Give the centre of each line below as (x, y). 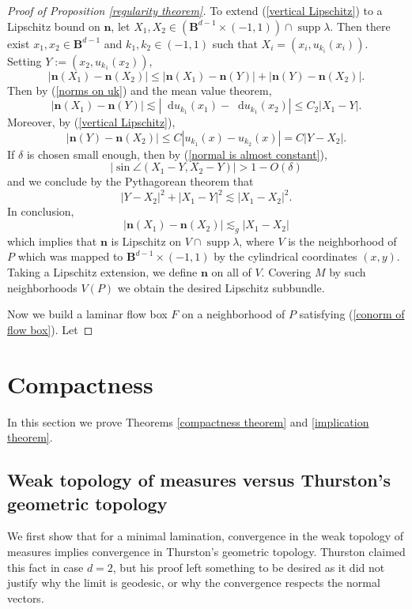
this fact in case (45, 567)
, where (257, 241)
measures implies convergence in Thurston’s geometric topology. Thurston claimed (206, 551)
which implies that (52, 241)
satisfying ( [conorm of (352, 314)
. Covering (286, 272)
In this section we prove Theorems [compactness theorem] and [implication (188, 421)
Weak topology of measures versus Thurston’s (199, 480)
